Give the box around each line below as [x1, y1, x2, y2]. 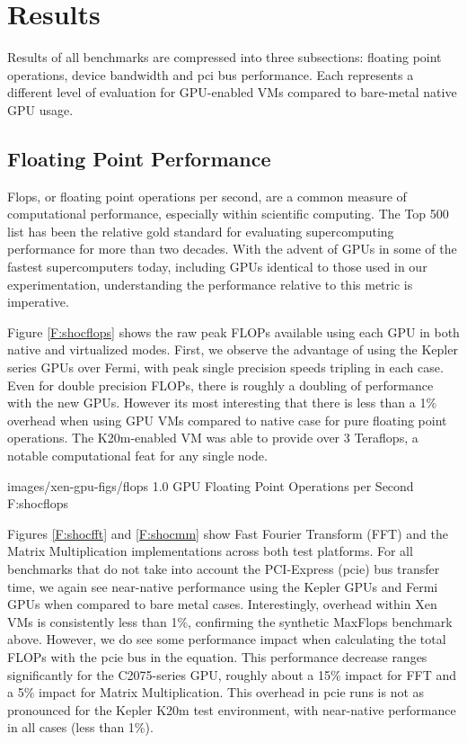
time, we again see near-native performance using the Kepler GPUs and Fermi [7, 577, 438, 595]
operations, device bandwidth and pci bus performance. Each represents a [7, 65, 414, 84]
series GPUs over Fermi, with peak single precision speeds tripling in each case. [7, 358, 444, 377]
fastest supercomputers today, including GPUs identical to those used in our [7, 257, 427, 276]
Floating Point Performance [7, 144, 271, 172]
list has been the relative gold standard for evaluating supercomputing [7, 221, 394, 240]
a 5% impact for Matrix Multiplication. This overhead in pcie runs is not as [7, 683, 425, 702]
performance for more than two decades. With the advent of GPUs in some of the [7, 239, 457, 258]
